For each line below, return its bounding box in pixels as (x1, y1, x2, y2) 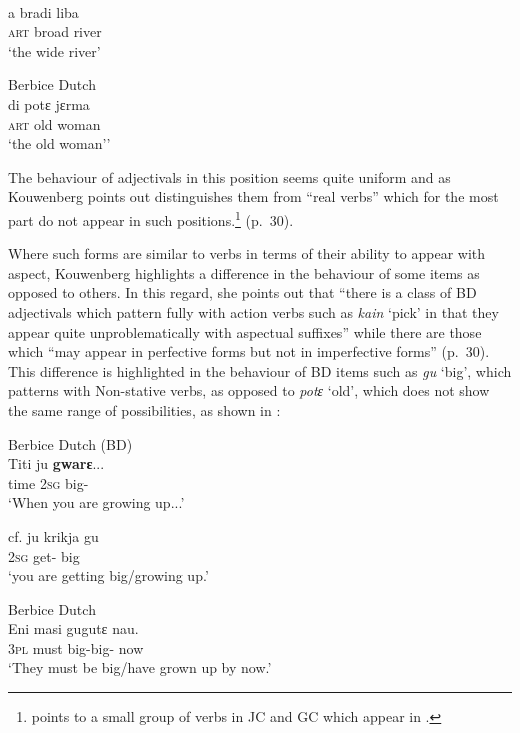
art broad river (8, 21, 102, 42)
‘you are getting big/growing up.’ (8, 565, 209, 586)
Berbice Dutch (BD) (8, 433, 133, 454)
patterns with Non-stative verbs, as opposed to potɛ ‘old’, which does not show (8, 380, 490, 401)
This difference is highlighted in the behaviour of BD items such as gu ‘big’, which (8, 360, 512, 381)
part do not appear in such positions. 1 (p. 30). (8, 206, 294, 230)
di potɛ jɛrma (8, 93, 90, 114)
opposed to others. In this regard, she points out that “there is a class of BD (8, 282, 477, 303)
